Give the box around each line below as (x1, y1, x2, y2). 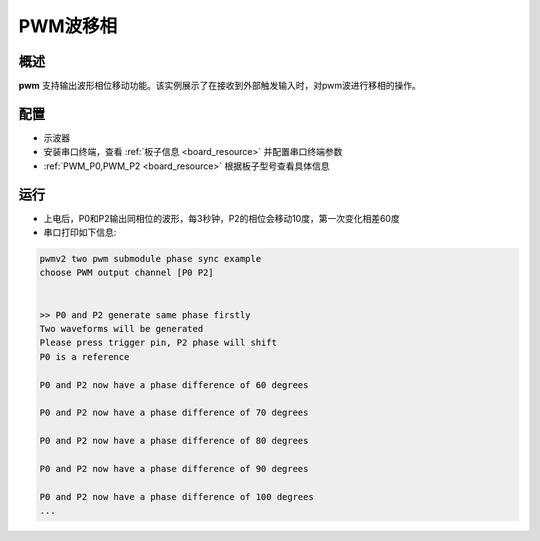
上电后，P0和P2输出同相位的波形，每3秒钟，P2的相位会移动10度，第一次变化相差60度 (43, 212, 400, 224)
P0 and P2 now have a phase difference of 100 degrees (39, 491, 314, 502)
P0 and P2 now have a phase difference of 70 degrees (39, 407, 309, 419)
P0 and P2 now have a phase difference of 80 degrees (39, 435, 309, 447)
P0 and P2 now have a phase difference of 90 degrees (39, 463, 309, 474)
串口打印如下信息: (43, 226, 117, 239)
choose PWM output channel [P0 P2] (39, 267, 214, 279)
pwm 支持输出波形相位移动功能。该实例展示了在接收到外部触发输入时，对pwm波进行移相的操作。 (18, 80, 422, 92)
